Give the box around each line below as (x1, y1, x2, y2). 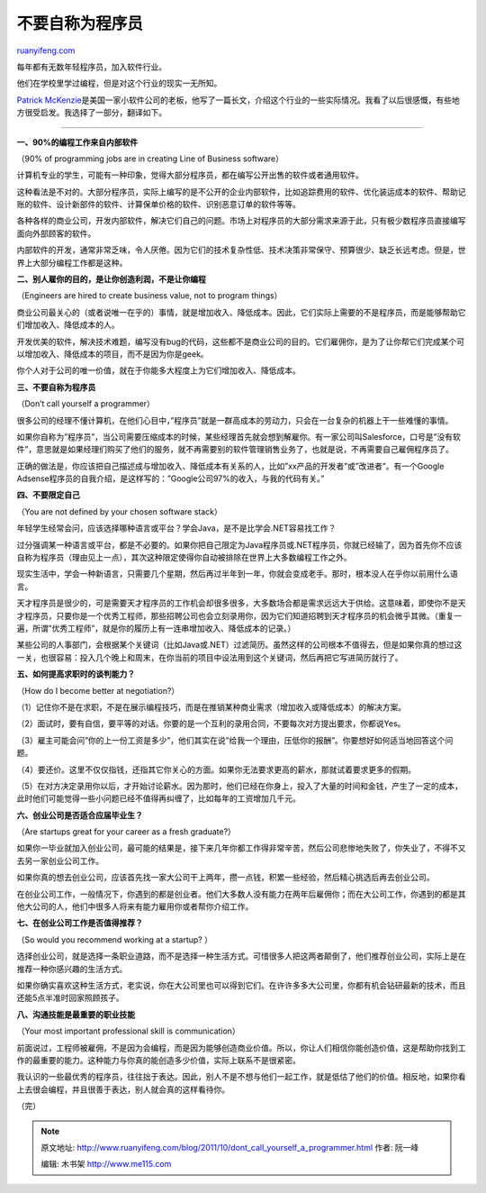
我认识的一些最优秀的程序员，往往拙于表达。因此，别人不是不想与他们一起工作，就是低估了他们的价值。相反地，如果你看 (16, 1071, 466, 1082)
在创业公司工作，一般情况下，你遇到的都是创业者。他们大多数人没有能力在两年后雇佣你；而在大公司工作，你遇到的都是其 (16, 888, 466, 899)
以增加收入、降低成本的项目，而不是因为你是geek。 (16, 348, 209, 360)
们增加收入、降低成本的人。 (16, 320, 120, 331)
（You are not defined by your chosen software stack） (16, 505, 222, 517)
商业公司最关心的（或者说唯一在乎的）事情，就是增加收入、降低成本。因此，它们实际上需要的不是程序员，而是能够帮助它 (16, 306, 466, 317)
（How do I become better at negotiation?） (16, 685, 180, 696)
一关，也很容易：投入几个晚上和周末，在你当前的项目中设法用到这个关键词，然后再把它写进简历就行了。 (16, 651, 403, 662)
